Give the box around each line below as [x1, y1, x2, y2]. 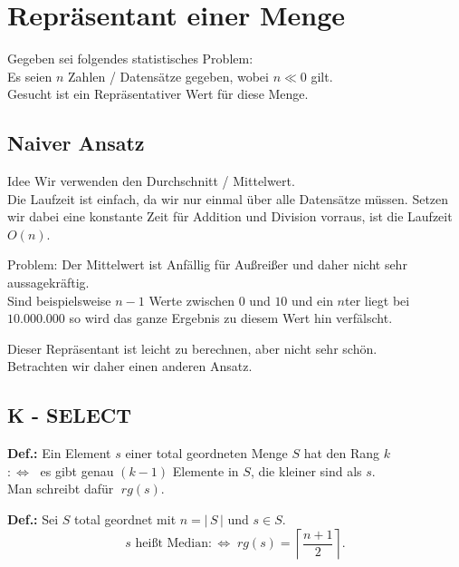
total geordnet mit [74, 510, 177, 529]
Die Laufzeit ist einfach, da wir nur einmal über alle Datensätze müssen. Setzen [7, 189, 449, 208]
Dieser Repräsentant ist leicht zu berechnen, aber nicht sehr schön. [7, 338, 378, 357]
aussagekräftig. [7, 273, 90, 292]
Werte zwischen [148, 290, 235, 309]
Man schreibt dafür [7, 479, 114, 498]
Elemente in [172, 461, 239, 480]
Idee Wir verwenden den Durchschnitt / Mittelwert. [7, 171, 295, 191]
